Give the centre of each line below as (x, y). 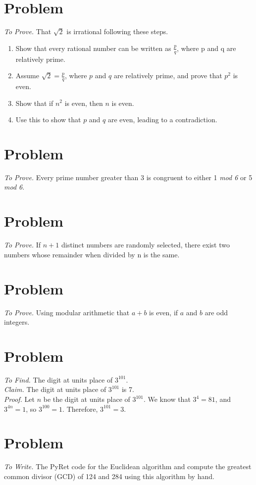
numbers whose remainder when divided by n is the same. (92, 254)
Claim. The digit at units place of (55, 389)
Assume (27, 75)
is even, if (164, 312)
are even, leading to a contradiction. (162, 120)
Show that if (34, 103)
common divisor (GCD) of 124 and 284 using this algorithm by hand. (109, 476)
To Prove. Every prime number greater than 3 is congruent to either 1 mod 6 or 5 (128, 177)
